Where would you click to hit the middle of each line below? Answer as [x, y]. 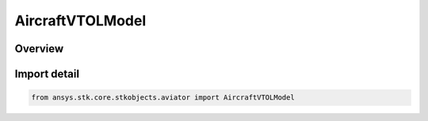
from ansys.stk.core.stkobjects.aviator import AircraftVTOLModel [163, 98]
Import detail [47, 74]
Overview [39, 49]
